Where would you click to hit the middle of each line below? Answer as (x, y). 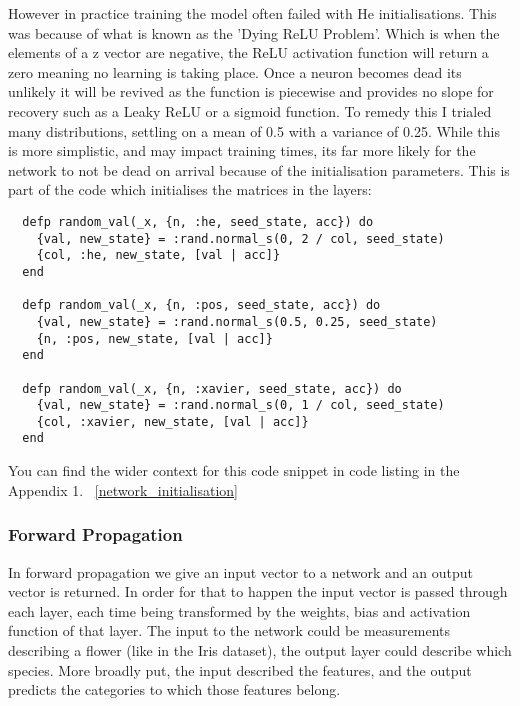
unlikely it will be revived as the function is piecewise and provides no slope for (251, 91)
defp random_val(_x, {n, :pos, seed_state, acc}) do (201, 305)
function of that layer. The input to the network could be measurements (229, 630)
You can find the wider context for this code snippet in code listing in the (234, 470)
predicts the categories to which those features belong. (174, 689)
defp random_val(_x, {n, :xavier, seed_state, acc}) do (212, 388)
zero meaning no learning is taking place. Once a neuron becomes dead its (235, 71)
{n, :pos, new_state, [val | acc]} (154, 338)
